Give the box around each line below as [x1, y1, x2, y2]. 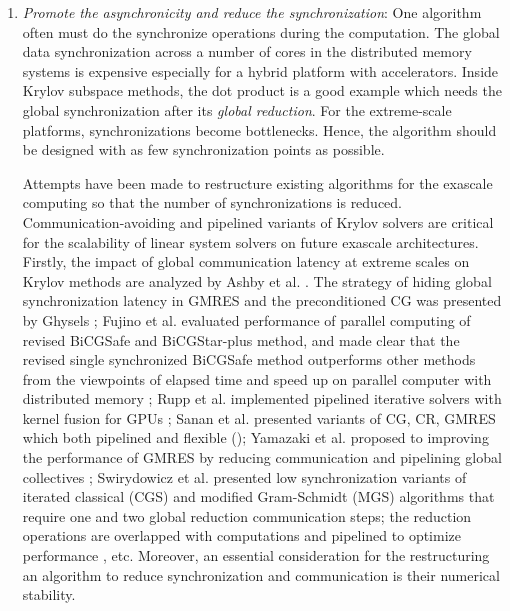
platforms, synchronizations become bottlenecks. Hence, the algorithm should [22, 119, 497, 140]
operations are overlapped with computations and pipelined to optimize [22, 525, 461, 546]
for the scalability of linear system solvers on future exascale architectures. [22, 231, 479, 252]
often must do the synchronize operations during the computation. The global [22, 21, 500, 42]
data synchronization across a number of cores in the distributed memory [22, 41, 472, 62]
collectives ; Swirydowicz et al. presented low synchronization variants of [22, 466, 467, 487]
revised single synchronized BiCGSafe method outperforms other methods [22, 349, 476, 370]
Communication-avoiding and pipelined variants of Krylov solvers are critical [22, 211, 494, 232]
